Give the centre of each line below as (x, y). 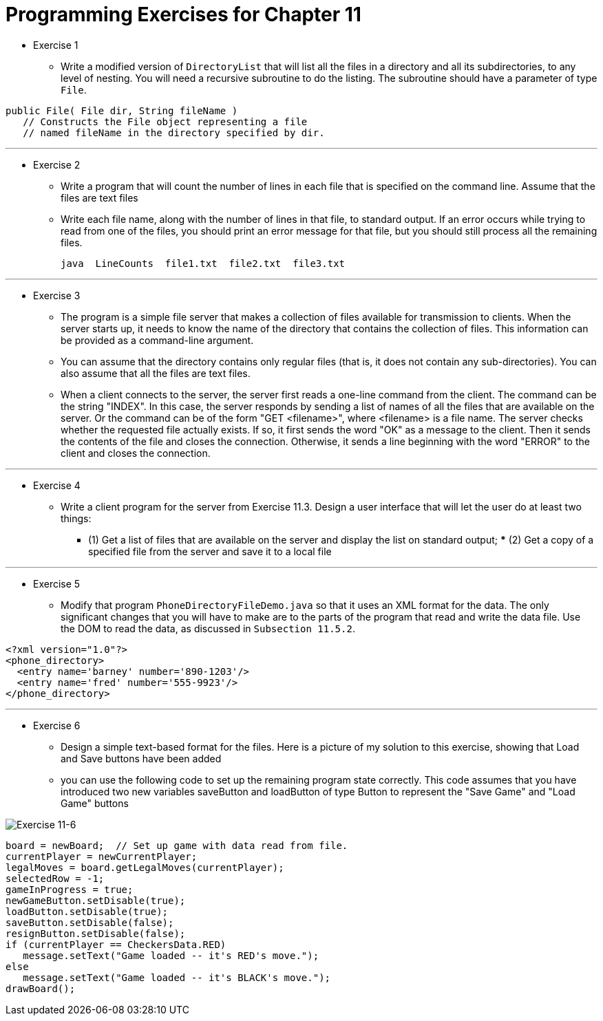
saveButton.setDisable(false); (90, 922)
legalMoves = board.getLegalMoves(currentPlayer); (145, 867)
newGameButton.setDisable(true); (96, 900)
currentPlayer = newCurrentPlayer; (102, 856)
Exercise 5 (57, 583)
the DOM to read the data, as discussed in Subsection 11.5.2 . (208, 628)
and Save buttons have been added (141, 758)
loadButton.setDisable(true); (87, 911)
